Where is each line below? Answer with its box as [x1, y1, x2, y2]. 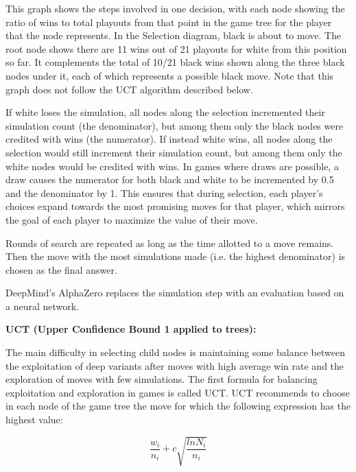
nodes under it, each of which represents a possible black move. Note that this [5, 68, 334, 82]
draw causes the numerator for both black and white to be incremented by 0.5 [5, 172, 334, 187]
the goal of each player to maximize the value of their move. [5, 212, 258, 226]
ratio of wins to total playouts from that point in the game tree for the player [5, 14, 332, 29]
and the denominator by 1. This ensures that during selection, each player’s [5, 185, 323, 200]
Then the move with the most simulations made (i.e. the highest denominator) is [5, 249, 346, 263]
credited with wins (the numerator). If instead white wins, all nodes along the [5, 132, 333, 146]
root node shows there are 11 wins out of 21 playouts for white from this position [5, 41, 347, 56]
